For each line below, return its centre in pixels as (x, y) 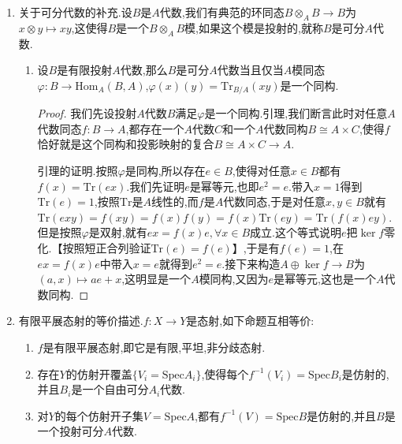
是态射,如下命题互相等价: (250, 321)
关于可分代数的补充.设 (75, 12)
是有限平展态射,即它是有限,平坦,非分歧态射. (154, 347)
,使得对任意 (261, 171)
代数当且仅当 (250, 70)
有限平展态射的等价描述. (81, 321)
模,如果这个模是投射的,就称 (254, 27)
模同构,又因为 (234, 279)
